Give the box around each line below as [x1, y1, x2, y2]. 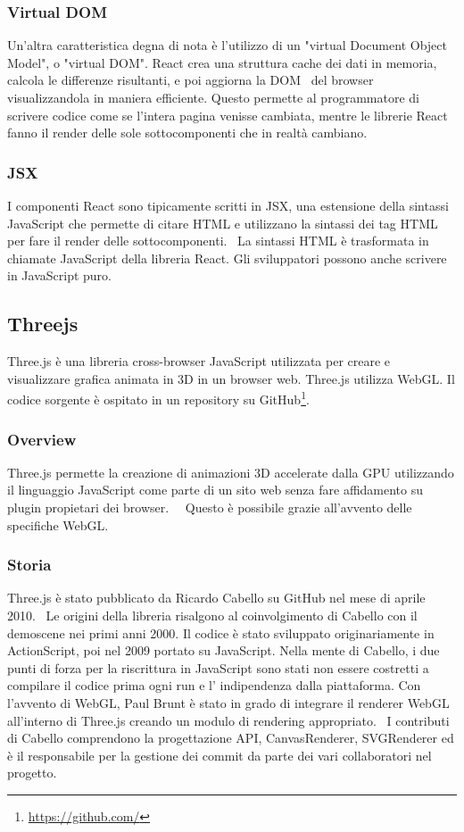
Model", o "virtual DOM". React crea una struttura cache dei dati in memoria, [7, 53, 437, 71]
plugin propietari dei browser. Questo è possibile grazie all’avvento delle [7, 498, 412, 517]
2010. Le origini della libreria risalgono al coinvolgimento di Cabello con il [7, 606, 418, 625]
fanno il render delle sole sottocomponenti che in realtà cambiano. [7, 123, 368, 142]
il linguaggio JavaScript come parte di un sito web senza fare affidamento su [7, 480, 424, 499]
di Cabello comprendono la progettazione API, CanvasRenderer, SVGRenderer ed [7, 728, 454, 747]
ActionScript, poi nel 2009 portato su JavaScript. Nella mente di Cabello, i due [7, 641, 440, 660]
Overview [7, 428, 77, 450]
